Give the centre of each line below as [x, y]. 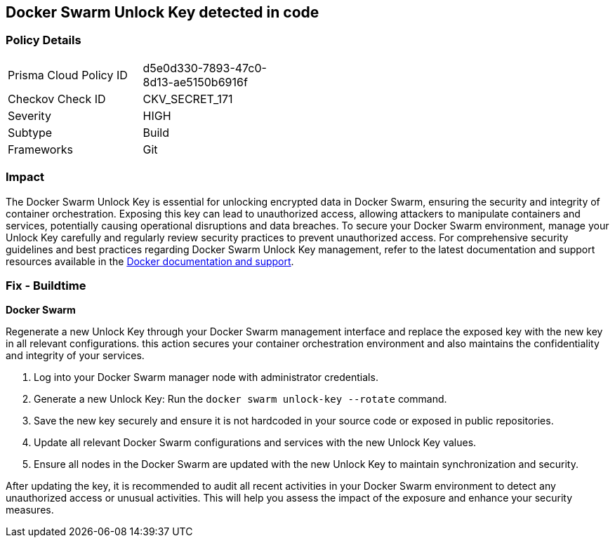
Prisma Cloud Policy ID [68, 75]
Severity [29, 115]
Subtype [30, 132]
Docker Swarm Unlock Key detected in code [163, 12]
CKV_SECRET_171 [188, 99]
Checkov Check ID [57, 99]
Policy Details [44, 40]
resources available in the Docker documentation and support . [150, 261]
